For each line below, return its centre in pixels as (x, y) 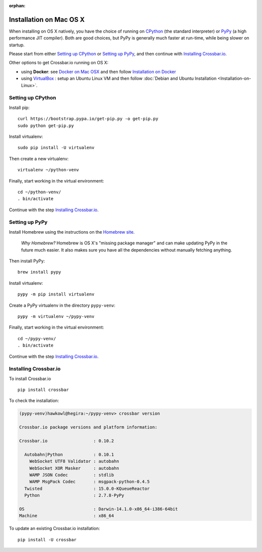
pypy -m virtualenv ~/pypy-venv (56, 316)
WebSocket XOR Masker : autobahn (74, 468)
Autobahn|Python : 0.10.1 (69, 454)
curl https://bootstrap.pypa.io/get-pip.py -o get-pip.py (88, 119)
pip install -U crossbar (47, 540)
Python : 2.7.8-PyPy (74, 496)
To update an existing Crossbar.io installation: (55, 529)
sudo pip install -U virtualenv (56, 148)
